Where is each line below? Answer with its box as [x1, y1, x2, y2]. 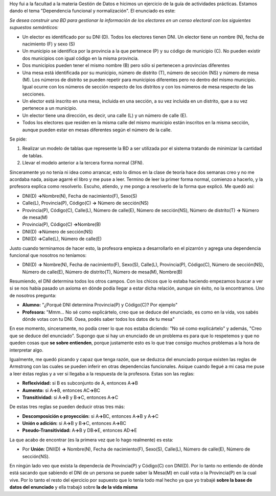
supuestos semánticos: [9, 25, 59, 31]
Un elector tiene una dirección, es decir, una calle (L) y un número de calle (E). [22, 112, 188, 119]
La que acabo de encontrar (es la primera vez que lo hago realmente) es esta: [9, 437, 173, 443]
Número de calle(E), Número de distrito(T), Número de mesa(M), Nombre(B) [22, 269, 183, 275]
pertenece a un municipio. [22, 105, 78, 111]
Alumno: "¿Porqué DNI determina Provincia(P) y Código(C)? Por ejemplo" [22, 302, 178, 308]
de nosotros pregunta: [9, 292, 56, 298]
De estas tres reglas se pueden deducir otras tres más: [9, 404, 125, 410]
